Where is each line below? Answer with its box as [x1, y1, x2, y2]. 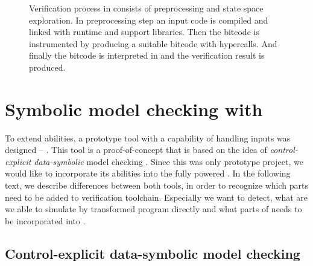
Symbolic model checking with [5, 96, 263, 121]
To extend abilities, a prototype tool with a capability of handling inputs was [5, 131, 291, 144]
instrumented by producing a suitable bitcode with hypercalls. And [29, 37, 277, 50]
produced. [29, 60, 66, 73]
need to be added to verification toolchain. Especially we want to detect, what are [5, 190, 308, 203]
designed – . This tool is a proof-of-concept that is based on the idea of [5, 143, 267, 156]
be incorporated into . [5, 214, 86, 227]
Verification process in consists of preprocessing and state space [29, 2, 264, 14]
